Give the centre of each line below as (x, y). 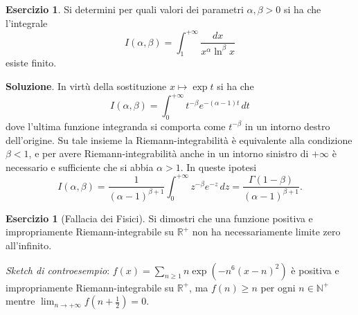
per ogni (278, 287)
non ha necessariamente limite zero (266, 232)
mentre (20, 301)
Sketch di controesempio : (58, 270)
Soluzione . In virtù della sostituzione (86, 86)
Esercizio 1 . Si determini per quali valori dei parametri (125, 9)
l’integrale (27, 22)
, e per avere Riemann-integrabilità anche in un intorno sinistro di (169, 153)
